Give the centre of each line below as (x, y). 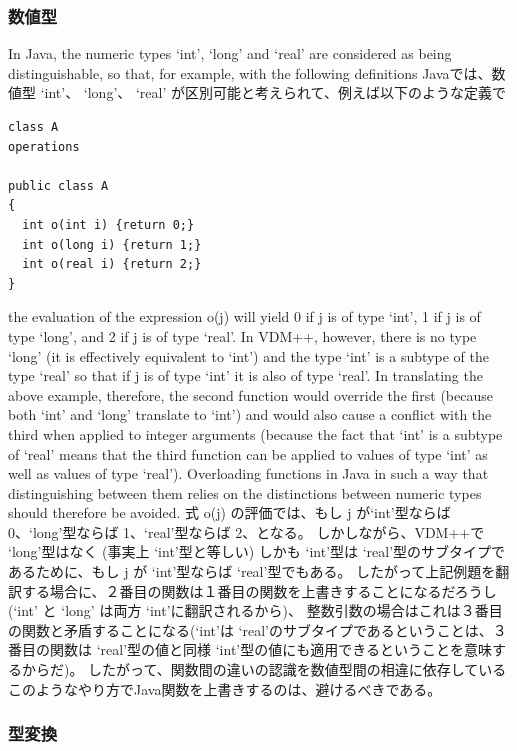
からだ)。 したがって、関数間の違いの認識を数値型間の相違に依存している (264, 669)
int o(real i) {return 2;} (112, 264)
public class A (58, 185)
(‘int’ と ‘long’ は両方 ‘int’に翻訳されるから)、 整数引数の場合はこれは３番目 (255, 610)
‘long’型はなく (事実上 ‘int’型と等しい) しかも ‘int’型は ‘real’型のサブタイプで (257, 551)
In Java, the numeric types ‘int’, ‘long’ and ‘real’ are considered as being (230, 53)
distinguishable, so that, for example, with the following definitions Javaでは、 (250, 72)
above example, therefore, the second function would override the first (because (250, 394)
